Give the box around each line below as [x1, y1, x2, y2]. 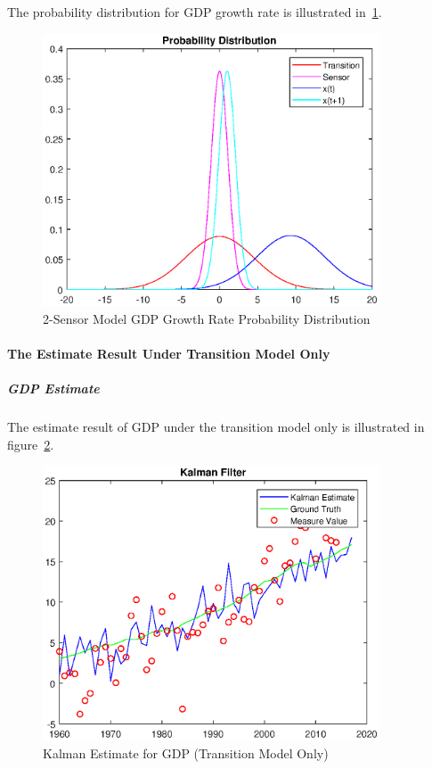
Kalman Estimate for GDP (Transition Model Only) [43, 743, 329, 762]
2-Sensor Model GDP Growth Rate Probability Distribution [43, 309, 371, 327]
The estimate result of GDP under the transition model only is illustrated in [7, 418, 425, 436]
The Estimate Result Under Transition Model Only [7, 343, 330, 362]
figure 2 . [7, 434, 54, 453]
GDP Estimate [7, 379, 100, 398]
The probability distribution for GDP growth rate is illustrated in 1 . [7, 3, 382, 21]
